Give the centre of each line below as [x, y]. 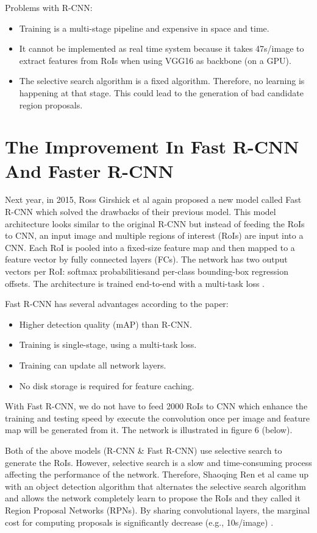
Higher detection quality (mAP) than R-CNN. [105, 324]
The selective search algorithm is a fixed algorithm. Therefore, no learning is [162, 81]
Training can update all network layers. [93, 365]
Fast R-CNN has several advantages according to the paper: [117, 304]
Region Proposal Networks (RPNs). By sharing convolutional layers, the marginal [158, 510]
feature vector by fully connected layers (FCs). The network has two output [146, 259]
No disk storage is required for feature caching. [107, 385]
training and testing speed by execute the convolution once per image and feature [157, 418]
